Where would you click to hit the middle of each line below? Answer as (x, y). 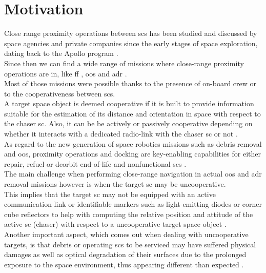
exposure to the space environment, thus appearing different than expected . (124, 264)
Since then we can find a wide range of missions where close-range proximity (124, 63)
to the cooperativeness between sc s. (60, 93)
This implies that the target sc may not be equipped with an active (110, 194)
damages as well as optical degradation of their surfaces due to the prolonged (125, 254)
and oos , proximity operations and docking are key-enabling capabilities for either (132, 154)
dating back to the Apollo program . (61, 53)
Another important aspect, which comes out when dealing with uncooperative (126, 234)
